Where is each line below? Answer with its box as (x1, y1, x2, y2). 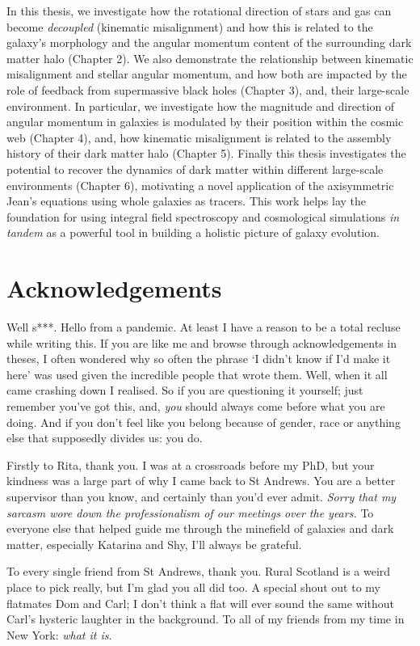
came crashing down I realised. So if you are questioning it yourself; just (6, 382, 363, 399)
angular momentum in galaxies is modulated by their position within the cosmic (6, 113, 404, 130)
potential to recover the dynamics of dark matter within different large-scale (6, 160, 384, 177)
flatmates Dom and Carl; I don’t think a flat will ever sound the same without (6, 594, 395, 611)
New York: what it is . (6, 626, 112, 643)
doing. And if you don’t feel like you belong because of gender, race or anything (6, 413, 401, 430)
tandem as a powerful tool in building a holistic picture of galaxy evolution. (6, 224, 380, 241)
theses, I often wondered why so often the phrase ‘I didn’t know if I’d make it (6, 350, 391, 367)
